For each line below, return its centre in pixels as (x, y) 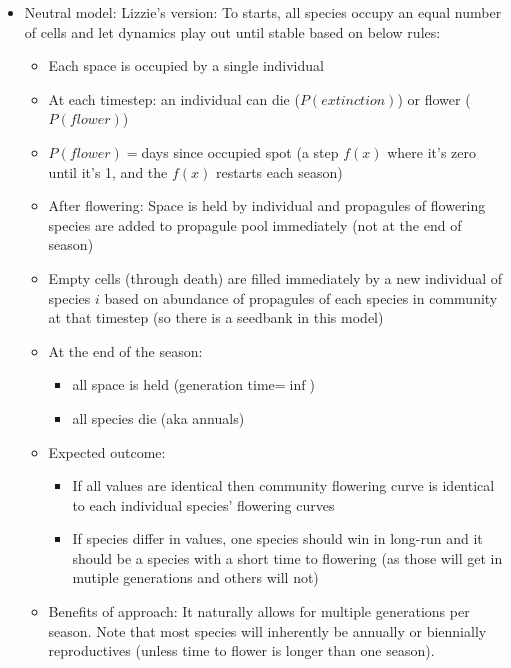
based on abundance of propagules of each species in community (301, 297)
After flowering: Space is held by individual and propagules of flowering (267, 205)
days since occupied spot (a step (240, 151)
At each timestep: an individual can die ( (174, 98)
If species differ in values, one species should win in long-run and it (277, 538)
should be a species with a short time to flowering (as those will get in (287, 557)
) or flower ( (434, 98)
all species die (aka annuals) (158, 417)
